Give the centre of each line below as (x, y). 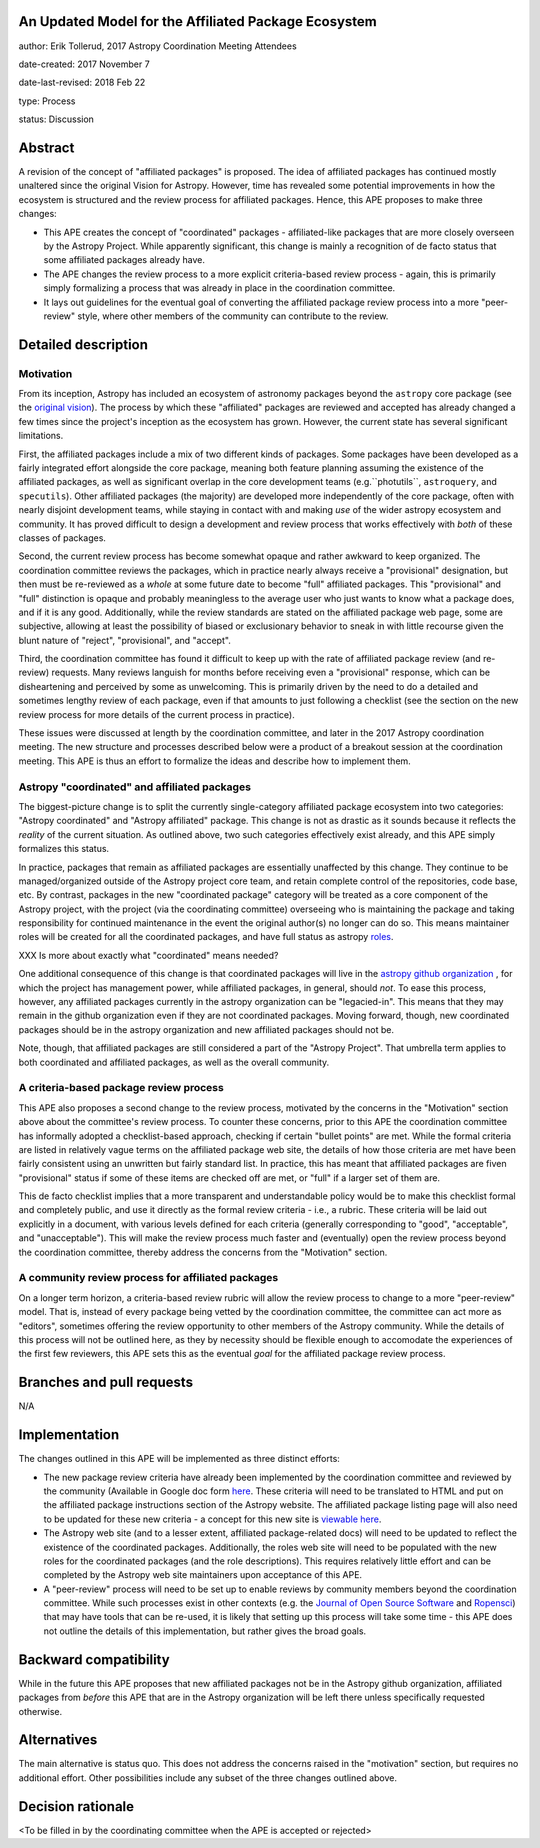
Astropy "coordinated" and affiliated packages (135, 787)
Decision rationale (76, 1806)
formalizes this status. (64, 849)
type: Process (47, 101)
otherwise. (40, 1711)
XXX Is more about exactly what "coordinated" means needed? (148, 955)
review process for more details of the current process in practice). (156, 714)
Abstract (46, 147)
